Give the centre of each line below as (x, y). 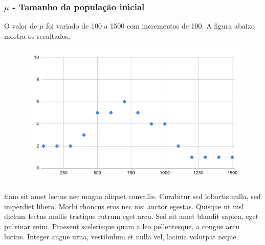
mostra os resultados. (37, 35)
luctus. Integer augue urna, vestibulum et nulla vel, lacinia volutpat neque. (121, 236)
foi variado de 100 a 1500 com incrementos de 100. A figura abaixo (150, 26)
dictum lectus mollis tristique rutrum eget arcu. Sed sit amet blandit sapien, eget (131, 216)
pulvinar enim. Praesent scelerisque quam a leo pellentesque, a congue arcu (122, 226)
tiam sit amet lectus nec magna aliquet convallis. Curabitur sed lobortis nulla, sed (132, 196)
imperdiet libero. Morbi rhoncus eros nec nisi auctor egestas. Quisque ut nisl (124, 206)
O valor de (21, 26)
